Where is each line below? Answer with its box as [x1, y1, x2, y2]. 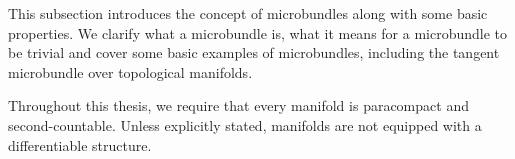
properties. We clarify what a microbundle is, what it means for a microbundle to [8, 22, 508, 43]
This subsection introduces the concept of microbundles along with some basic [8, 3, 488, 23]
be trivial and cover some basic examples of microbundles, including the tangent [8, 42, 500, 63]
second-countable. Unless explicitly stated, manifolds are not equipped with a [8, 114, 482, 135]
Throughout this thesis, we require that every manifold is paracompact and [8, 95, 469, 116]
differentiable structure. [8, 134, 152, 155]
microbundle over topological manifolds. [8, 61, 253, 82]
